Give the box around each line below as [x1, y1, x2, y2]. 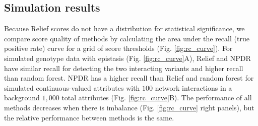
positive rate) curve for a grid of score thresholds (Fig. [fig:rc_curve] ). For [4, 43, 233, 53]
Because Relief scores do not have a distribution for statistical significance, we [4, 23, 245, 34]
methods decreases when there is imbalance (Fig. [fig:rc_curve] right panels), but [4, 102, 254, 112]
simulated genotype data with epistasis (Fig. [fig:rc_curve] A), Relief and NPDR [4, 52, 251, 63]
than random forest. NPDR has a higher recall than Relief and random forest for [4, 73, 254, 83]
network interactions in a [155, 82, 232, 93]
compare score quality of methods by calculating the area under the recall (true [4, 33, 249, 43]
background [4, 92, 40, 103]
